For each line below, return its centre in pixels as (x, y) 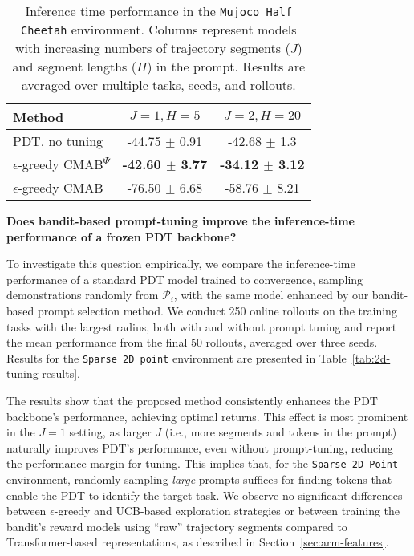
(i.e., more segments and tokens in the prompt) (281, 432)
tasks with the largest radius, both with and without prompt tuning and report (202, 326)
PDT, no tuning (58, 141)
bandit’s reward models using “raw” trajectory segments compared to (177, 526)
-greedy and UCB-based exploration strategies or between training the (227, 511)
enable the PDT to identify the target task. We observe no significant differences (205, 495)
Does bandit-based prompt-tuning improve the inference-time (181, 221)
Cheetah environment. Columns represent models (159, 29)
